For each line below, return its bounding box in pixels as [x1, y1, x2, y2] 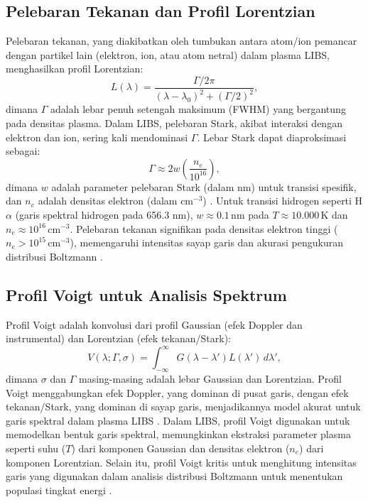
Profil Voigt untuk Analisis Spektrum [6, 283, 287, 305]
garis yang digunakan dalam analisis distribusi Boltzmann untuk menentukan [6, 469, 343, 484]
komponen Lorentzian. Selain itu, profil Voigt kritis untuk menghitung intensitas [6, 454, 357, 469]
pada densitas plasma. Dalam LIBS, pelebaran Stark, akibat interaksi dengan [6, 115, 342, 130]
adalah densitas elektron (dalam [38, 193, 178, 208]
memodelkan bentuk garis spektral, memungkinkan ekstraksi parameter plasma [6, 427, 351, 442]
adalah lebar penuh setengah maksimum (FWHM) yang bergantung [50, 102, 346, 116]
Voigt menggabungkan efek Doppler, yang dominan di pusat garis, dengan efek [6, 385, 349, 400]
